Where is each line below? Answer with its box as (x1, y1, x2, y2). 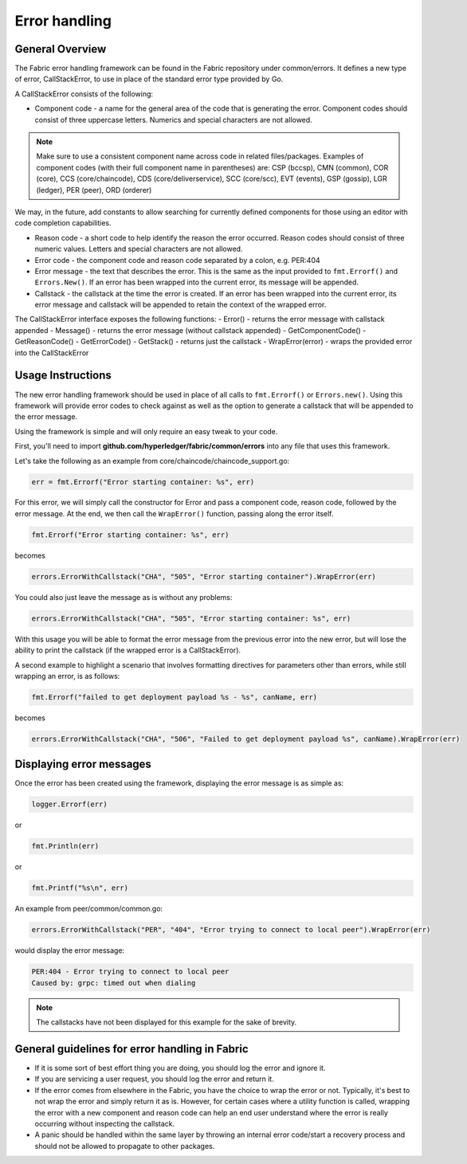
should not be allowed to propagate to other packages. (34, 1141, 215, 1150)
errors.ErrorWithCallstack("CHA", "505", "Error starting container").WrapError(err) (31, 572, 376, 581)
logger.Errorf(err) (31, 800, 108, 809)
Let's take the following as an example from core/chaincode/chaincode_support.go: (14, 456, 290, 465)
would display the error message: (14, 946, 125, 955)
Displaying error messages (14, 758, 151, 771)
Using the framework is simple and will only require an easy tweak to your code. (14, 426, 278, 436)
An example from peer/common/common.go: (14, 904, 163, 914)
